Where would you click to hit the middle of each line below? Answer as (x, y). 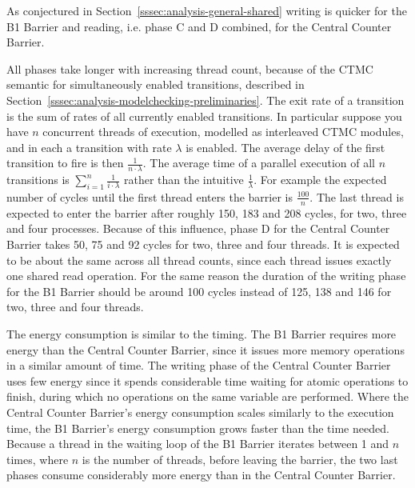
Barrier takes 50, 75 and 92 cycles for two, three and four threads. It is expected (203, 244)
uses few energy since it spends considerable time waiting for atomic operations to (207, 380)
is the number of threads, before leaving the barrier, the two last (240, 459)
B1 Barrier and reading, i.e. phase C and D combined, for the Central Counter (199, 26)
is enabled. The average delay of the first (285, 147)
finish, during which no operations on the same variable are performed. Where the (207, 396)
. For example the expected (320, 180)
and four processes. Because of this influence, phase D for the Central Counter (198, 228)
